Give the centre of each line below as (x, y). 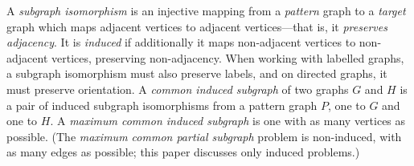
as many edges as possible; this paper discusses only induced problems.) (183, 152)
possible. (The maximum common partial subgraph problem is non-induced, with (204, 136)
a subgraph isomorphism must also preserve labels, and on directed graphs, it (197, 73)
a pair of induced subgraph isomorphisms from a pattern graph (162, 105)
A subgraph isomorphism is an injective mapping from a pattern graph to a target (206, 10)
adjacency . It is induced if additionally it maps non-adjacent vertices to (181, 42)
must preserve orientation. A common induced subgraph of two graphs (178, 89)
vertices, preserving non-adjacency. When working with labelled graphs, (227, 57)
